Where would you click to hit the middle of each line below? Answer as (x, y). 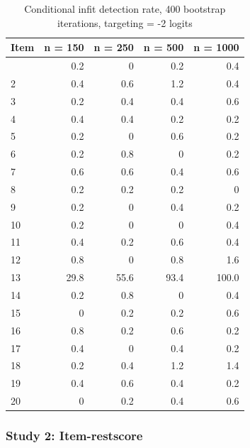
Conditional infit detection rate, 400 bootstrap (125, 9)
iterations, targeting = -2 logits (125, 22)
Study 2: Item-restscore (74, 436)
